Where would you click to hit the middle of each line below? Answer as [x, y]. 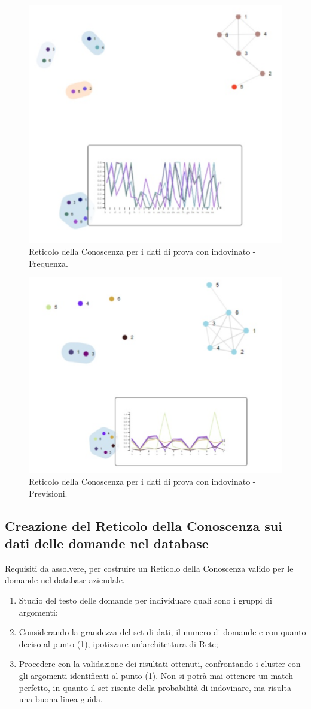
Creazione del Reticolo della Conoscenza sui [144, 525]
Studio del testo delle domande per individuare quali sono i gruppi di [145, 600]
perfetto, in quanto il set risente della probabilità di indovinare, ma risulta [155, 687]
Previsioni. [48, 493]
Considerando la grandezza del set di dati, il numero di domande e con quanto [162, 632]
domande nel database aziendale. [65, 580]
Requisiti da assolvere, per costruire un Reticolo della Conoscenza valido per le [149, 568]
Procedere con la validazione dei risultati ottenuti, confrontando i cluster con [160, 664]
